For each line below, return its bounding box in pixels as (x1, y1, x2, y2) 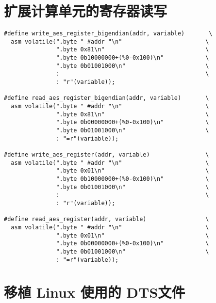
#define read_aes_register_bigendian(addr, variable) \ (4, 95, 209, 102)
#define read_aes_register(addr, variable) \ (4, 216, 209, 223)
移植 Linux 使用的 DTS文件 (4, 282, 185, 302)
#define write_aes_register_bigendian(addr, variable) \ (4, 30, 213, 37)
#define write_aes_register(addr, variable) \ (4, 151, 209, 158)
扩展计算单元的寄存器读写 (4, 1, 167, 21)
